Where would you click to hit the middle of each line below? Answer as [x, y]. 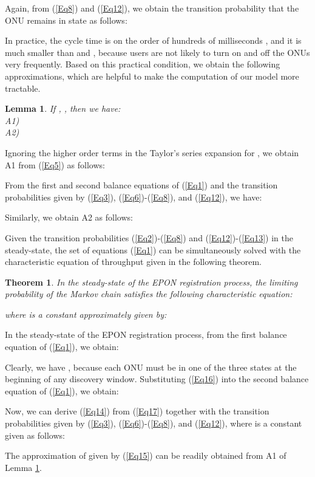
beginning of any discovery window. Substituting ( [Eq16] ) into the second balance [157, 379]
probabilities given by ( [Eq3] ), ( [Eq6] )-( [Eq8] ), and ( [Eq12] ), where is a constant [154, 423]
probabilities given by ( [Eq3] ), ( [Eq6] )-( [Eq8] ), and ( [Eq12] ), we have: [134, 197]
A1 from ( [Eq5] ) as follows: [55, 164]
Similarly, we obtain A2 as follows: [69, 217]
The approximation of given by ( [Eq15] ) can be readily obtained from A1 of [146, 455]
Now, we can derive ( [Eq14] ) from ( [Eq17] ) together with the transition [137, 411]
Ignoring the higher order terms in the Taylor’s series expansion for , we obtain [152, 152]
